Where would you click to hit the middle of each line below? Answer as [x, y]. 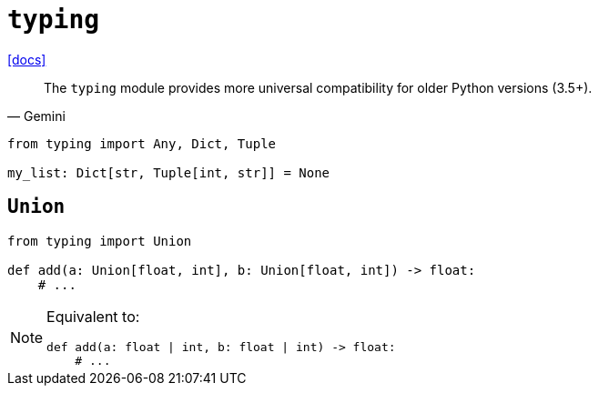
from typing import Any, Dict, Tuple [142, 143]
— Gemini [36, 116]
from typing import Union [100, 241]
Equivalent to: [93, 316]
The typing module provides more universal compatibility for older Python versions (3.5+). [318, 87]
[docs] [27, 59]
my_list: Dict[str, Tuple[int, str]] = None [169, 172]
